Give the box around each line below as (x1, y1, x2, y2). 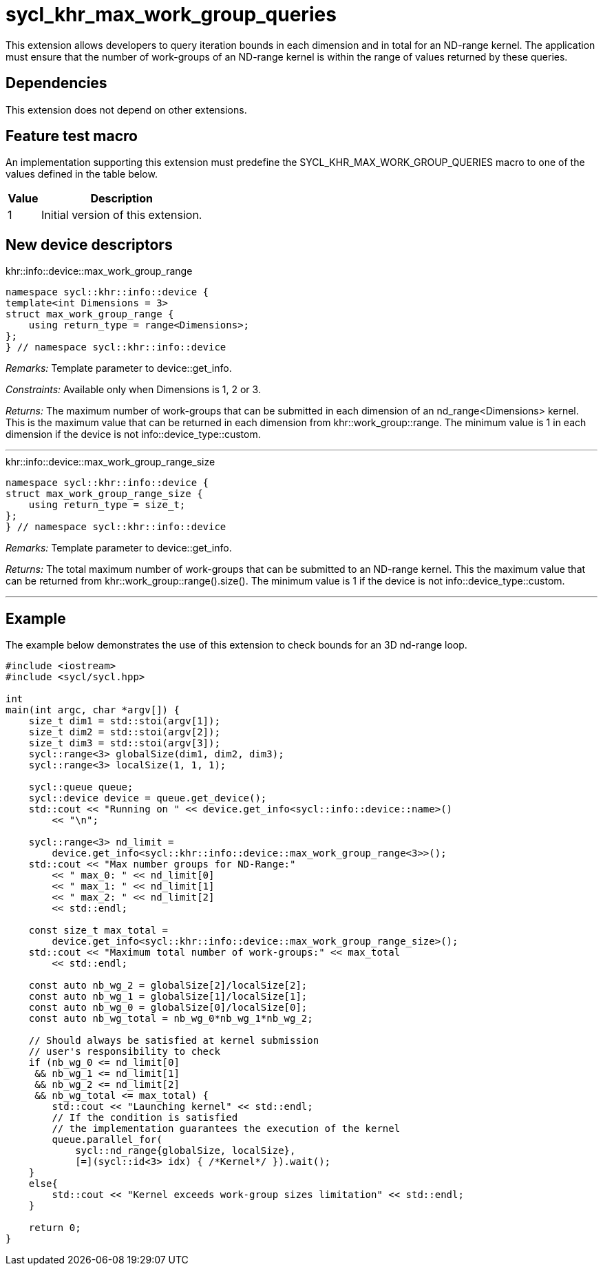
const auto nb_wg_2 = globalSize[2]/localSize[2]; (28, 980, 308, 991)
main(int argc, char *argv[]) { (6, 704, 180, 716)
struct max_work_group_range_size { (6, 488, 203, 500)
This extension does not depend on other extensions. (6, 103, 247, 116)
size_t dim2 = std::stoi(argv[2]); (28, 726, 220, 738)
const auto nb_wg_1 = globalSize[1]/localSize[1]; (28, 991, 308, 1002)
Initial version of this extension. (41, 208, 202, 222)
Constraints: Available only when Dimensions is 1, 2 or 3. (6, 384, 261, 396)
